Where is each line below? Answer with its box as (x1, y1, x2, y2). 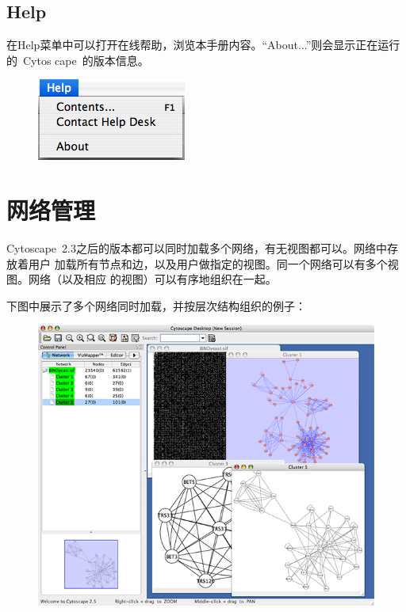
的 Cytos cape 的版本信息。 (6, 51, 149, 68)
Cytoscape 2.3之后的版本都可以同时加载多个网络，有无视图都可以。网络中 (6, 240, 387, 257)
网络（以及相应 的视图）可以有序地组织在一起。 (28, 271, 277, 287)
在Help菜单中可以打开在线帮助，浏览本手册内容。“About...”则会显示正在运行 (6, 36, 400, 53)
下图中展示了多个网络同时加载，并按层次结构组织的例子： (6, 297, 306, 314)
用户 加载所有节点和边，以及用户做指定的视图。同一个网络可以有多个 (28, 255, 388, 272)
